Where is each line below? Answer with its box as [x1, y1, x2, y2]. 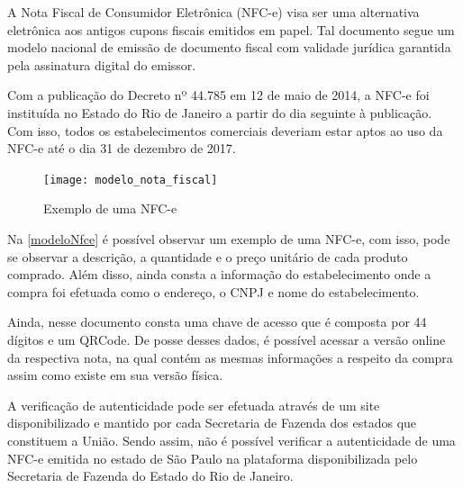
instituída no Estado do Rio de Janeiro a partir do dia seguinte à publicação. [7, 103, 432, 122]
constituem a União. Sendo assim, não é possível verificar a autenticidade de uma [7, 430, 456, 449]
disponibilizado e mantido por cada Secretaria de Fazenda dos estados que [7, 413, 417, 432]
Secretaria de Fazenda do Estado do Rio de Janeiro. [7, 466, 294, 485]
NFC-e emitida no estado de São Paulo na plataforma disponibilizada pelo [7, 448, 418, 467]
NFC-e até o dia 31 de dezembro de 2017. [7, 139, 236, 158]
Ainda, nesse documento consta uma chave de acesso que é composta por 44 [7, 312, 427, 331]
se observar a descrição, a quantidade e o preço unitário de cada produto [7, 247, 408, 266]
